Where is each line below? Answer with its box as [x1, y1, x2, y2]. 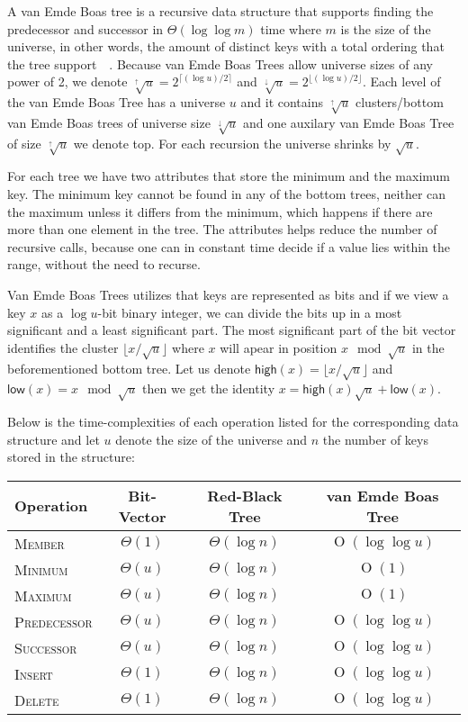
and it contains [240, 93, 323, 112]
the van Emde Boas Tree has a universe [7, 93, 226, 112]
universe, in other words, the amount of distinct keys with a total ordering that [7, 37, 445, 56]
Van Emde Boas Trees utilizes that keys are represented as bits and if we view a [7, 285, 449, 303]
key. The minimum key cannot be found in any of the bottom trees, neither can [7, 185, 446, 203]
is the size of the [340, 19, 431, 38]
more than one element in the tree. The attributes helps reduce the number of [7, 220, 437, 239]
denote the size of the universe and [115, 429, 308, 448]
